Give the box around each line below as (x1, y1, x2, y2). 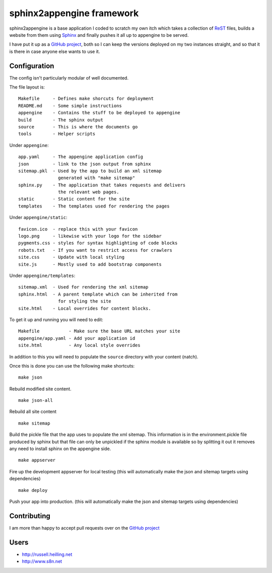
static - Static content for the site (18, 196, 130, 202)
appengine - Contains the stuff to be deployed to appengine (18, 110, 181, 116)
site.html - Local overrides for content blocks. (18, 305, 151, 311)
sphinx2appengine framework (9, 8, 139, 19)
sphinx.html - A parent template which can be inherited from (18, 291, 178, 297)
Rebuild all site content (9, 408, 57, 415)
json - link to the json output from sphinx (18, 161, 151, 167)
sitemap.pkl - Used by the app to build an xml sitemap (18, 168, 162, 174)
